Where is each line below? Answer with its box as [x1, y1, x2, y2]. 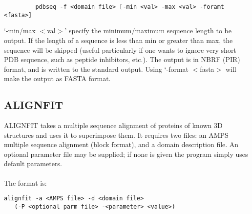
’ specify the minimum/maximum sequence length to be [64, 25, 231, 36]
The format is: [4, 177, 47, 188]
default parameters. [4, 158, 62, 169]
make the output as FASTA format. [4, 73, 111, 84]
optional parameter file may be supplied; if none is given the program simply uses [4, 149, 248, 159]
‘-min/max [4, 25, 36, 36]
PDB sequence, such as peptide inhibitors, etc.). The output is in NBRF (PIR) [4, 54, 240, 64]
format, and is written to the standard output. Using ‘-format [4, 64, 189, 74]
